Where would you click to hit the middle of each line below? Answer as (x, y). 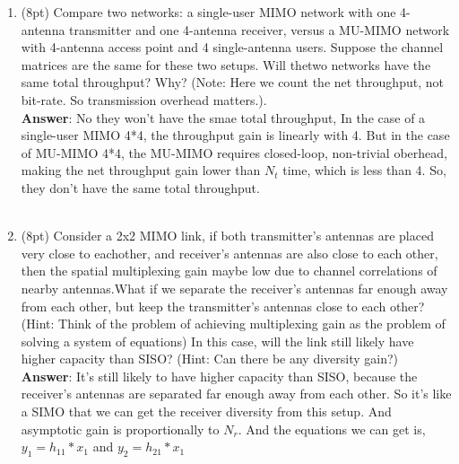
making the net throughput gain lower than (141, 170)
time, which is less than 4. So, (364, 170)
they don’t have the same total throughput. (140, 187)
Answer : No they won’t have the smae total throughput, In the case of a (223, 117)
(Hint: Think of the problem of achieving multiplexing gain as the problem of (233, 324)
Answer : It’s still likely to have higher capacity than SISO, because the (219, 376)
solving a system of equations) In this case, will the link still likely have (217, 341)
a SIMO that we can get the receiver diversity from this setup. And (206, 411)
